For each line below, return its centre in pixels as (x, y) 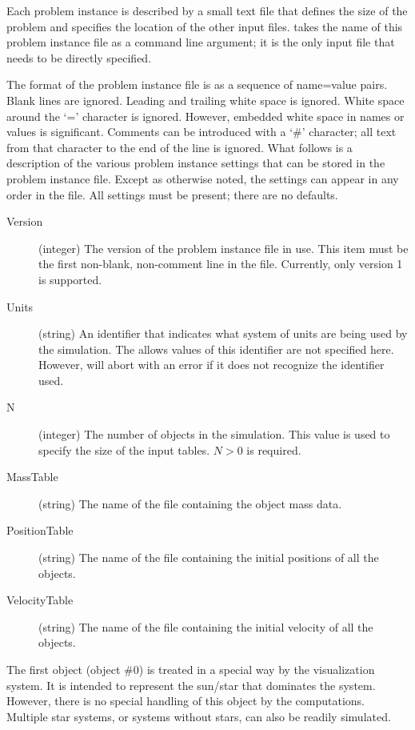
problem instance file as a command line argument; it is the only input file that (201, 42)
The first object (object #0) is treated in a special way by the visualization (191, 669)
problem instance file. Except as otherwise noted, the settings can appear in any (203, 178)
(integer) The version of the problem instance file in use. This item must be (223, 248)
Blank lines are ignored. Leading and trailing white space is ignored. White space (206, 100)
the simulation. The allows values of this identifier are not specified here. (216, 349)
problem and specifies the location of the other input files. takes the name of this (205, 26)
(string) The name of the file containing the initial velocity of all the (206, 626)
